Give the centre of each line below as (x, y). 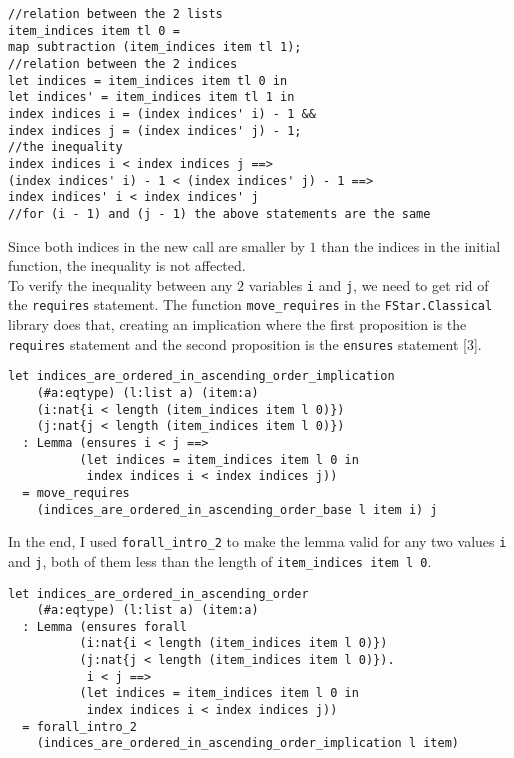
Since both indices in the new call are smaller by (156, 245)
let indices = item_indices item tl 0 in (148, 80)
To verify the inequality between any (120, 284)
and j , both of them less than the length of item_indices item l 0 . (220, 560)
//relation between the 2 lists (115, 14)
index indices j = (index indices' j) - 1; (155, 130)
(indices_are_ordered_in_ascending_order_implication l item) (248, 743)
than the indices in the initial (411, 245)
